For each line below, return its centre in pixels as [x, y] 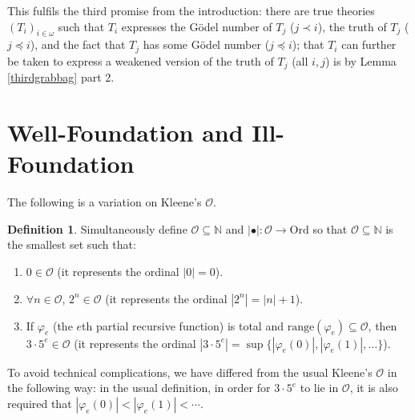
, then [383, 325]
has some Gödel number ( [206, 44]
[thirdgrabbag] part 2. [61, 77]
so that [330, 228]
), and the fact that [78, 44]
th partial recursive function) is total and [183, 325]
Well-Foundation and [125, 132]
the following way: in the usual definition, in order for [139, 388]
